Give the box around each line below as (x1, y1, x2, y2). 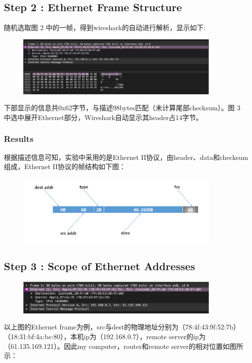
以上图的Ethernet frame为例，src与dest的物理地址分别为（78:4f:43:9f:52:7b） (4, 322, 240, 332)
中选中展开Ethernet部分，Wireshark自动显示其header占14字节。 (4, 112, 203, 122)
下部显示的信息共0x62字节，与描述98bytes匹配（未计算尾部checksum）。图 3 (4, 103, 241, 113)
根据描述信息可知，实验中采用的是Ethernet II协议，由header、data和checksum (4, 152, 248, 162)
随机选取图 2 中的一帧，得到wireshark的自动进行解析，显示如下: (4, 22, 206, 33)
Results (4, 133, 34, 145)
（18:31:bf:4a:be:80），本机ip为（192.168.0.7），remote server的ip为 (4, 331, 206, 342)
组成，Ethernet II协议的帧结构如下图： (4, 161, 126, 172)
